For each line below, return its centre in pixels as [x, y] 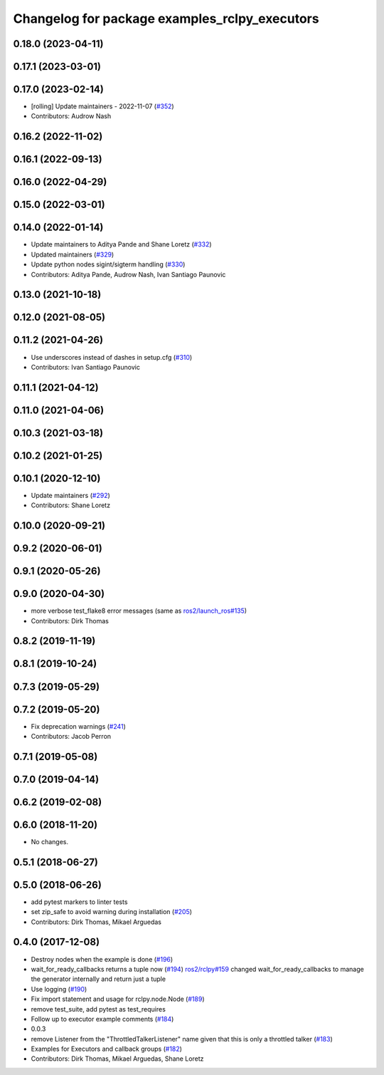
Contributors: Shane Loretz [70, 505]
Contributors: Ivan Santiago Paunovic [85, 367]
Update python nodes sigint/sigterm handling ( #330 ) [108, 264]
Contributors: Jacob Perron [71, 736]
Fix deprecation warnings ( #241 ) [78, 726]
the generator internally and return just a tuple [98, 979]
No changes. [50, 841]
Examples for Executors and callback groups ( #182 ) [107, 1049]
